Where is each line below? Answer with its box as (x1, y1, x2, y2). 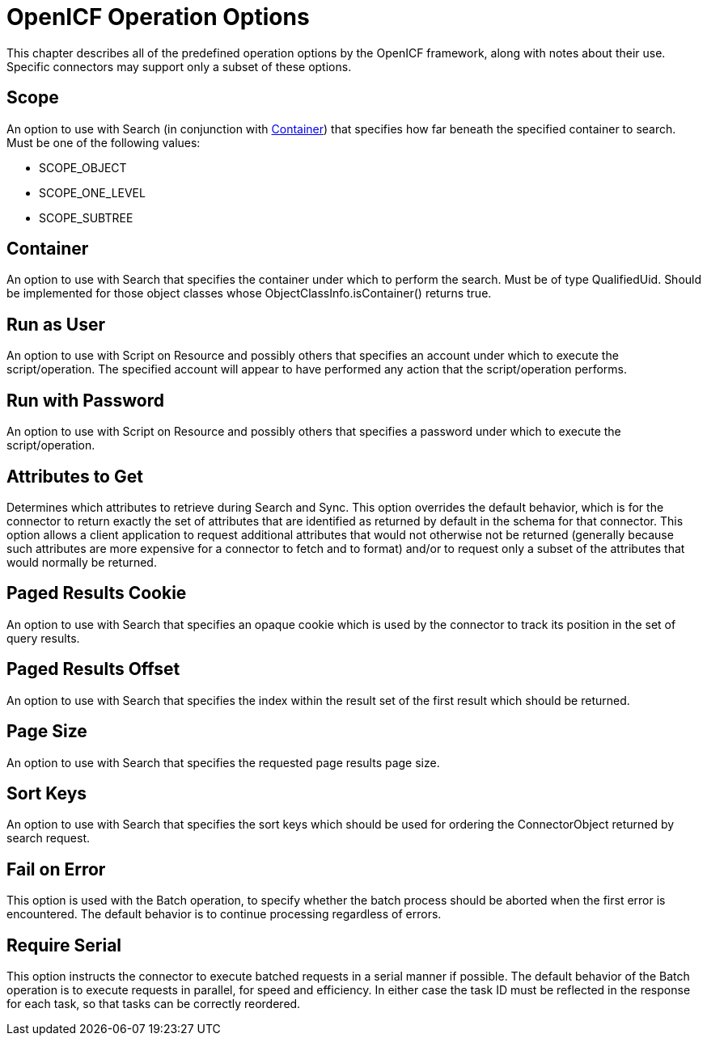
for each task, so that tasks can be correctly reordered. (6, 997, 301, 1011)
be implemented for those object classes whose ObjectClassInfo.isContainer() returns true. (6, 286, 492, 301)
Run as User (6, 314, 106, 335)
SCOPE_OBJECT (39, 160, 127, 175)
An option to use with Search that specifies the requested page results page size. (6, 755, 440, 770)
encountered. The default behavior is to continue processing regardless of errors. (6, 907, 442, 922)
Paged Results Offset (6, 659, 180, 680)
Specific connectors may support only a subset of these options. (6, 59, 352, 74)
